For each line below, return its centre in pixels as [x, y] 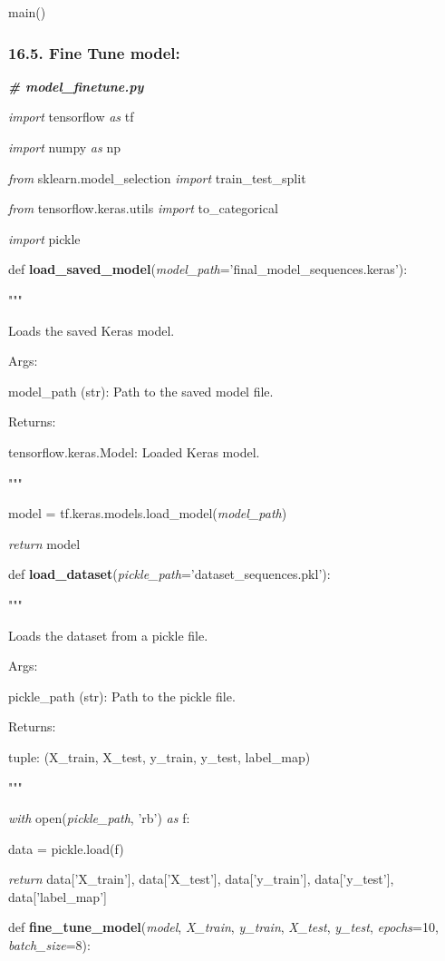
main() [27, 12]
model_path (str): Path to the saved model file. [141, 391]
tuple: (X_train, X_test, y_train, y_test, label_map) [160, 756]
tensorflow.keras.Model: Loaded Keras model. [134, 451]
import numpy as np [64, 147]
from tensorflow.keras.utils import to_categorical [143, 208]
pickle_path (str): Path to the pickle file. [122, 696]
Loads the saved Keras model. [92, 330]
